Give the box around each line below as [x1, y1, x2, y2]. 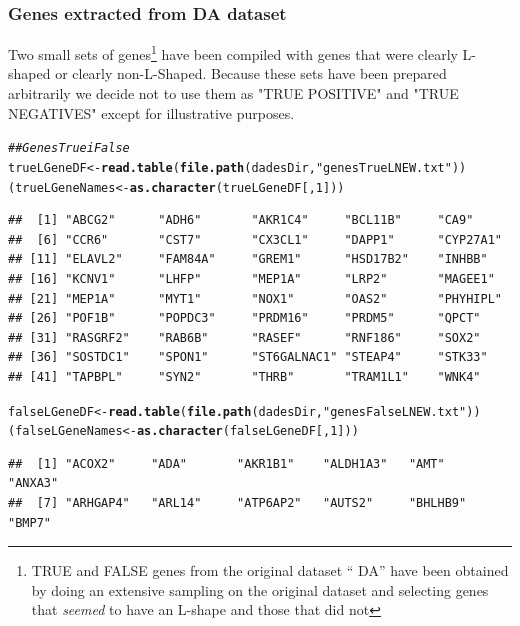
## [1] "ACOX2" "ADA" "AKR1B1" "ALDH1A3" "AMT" [8, 456, 445, 471]
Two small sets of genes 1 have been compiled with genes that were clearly [8, 41, 458, 64]
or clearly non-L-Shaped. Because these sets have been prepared [55, 63, 447, 84]
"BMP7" [8, 515, 51, 530]
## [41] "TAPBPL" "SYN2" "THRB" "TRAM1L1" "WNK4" [8, 369, 481, 384]
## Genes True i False [8, 141, 130, 156]
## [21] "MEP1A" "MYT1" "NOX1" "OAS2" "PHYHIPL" [8, 291, 502, 306]
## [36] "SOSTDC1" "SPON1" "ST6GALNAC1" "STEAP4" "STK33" [8, 350, 488, 365]
